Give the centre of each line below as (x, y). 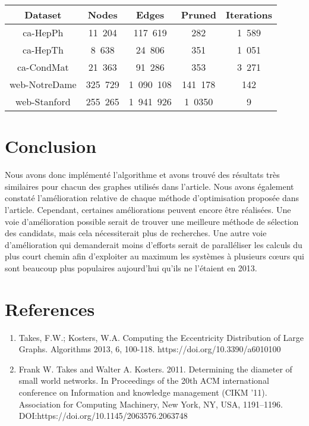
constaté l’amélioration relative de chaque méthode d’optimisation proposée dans (152, 198)
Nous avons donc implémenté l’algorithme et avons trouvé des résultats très (142, 175)
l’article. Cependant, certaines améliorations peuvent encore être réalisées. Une (148, 209)
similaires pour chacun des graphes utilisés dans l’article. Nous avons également (149, 186)
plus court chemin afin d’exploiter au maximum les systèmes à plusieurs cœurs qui (154, 256)
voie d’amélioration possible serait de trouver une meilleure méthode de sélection (152, 221)
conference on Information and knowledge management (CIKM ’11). (143, 392)
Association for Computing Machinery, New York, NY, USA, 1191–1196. (151, 404)
